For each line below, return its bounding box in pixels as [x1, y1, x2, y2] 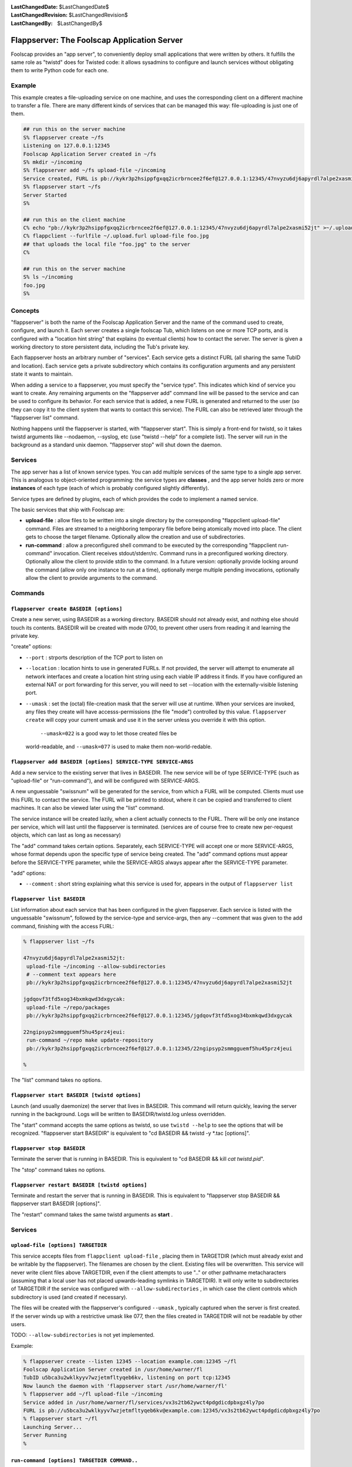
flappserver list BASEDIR [11, 895, 86, 902]
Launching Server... [23, 1424, 82, 1430]
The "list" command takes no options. [11, 1077, 102, 1084]
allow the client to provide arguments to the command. [25, 574, 158, 582]
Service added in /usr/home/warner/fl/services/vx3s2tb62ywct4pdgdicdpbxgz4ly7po [23, 1399, 265, 1405]
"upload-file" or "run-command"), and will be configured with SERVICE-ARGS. [11, 778, 200, 785]
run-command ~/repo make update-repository [26, 1037, 154, 1044]
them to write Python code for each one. [11, 67, 109, 74]
